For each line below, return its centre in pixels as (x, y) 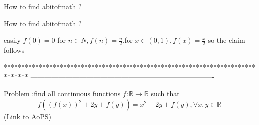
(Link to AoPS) (28, 116)
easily (12, 40)
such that (165, 93)
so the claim (226, 40)
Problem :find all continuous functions (62, 93)
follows (14, 50)
